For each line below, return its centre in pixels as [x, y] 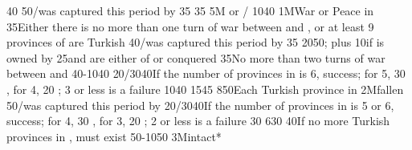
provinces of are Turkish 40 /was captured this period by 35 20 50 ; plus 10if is [196, 42]
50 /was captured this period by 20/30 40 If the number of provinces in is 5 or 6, [200, 105]
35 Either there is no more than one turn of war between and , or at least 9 [190, 26]
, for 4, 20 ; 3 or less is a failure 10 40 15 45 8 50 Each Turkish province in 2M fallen [205, 89]
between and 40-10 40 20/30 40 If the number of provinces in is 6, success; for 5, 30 [206, 73]
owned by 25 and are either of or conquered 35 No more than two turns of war [196, 57]
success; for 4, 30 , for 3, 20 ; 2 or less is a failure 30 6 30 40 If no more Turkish [198, 121]
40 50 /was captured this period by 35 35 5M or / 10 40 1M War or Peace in [190, 10]
